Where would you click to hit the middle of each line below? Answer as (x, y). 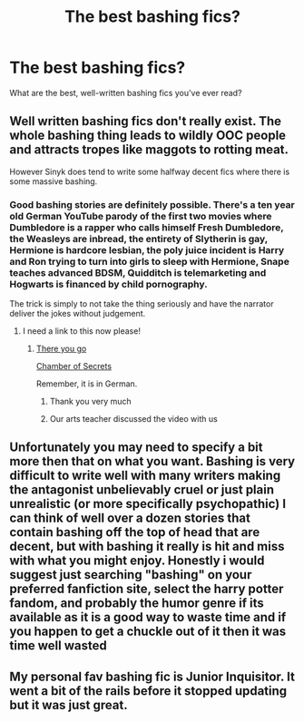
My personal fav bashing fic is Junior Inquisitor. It (152, 676)
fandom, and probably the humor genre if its (137, 604)
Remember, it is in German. (87, 384)
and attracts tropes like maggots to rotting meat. (149, 150)
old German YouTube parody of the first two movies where (141, 216)
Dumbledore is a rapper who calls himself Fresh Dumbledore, (147, 227)
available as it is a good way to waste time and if (148, 617)
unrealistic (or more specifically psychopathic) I (148, 504)
